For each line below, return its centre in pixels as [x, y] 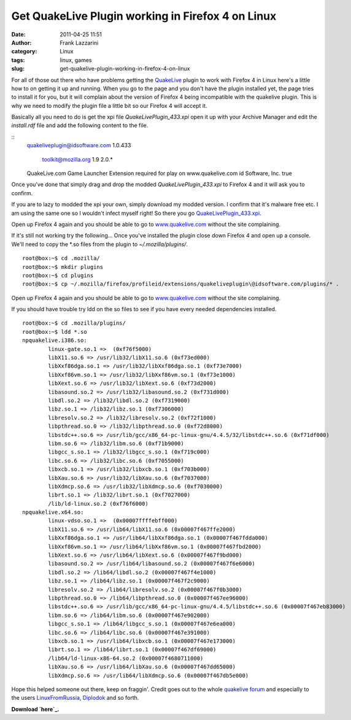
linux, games [76, 60]
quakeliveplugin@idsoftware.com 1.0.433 [79, 145]
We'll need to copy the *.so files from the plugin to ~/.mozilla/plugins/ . [100, 244]
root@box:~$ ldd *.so [55, 332]
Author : [21, 42]
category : [24, 52]
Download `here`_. [35, 709]
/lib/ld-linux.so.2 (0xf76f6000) [98, 504]
